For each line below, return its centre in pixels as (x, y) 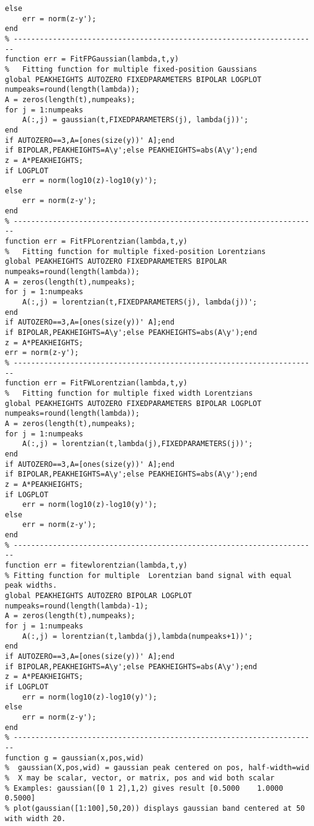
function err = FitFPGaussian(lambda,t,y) (92, 59)
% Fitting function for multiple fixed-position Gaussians (131, 69)
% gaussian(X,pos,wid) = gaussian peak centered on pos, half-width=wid (157, 768)
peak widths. (31, 586)
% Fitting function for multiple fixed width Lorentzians (129, 393)
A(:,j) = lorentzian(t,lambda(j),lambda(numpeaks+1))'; (138, 636)
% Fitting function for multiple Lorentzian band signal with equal (148, 575)
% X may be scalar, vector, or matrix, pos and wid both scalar (140, 778)
